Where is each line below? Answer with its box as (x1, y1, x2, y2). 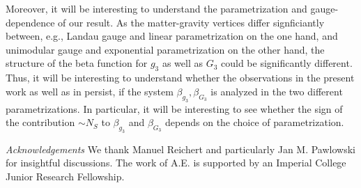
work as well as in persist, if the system (6, 84, 174, 98)
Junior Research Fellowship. (6, 169, 125, 184)
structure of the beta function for (6, 56, 148, 70)
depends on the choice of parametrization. (165, 115, 344, 130)
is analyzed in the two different (210, 84, 343, 98)
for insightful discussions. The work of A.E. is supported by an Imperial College (6, 155, 346, 170)
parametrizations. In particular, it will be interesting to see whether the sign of (6, 101, 343, 116)
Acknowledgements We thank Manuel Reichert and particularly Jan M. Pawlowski (6, 141, 355, 156)
